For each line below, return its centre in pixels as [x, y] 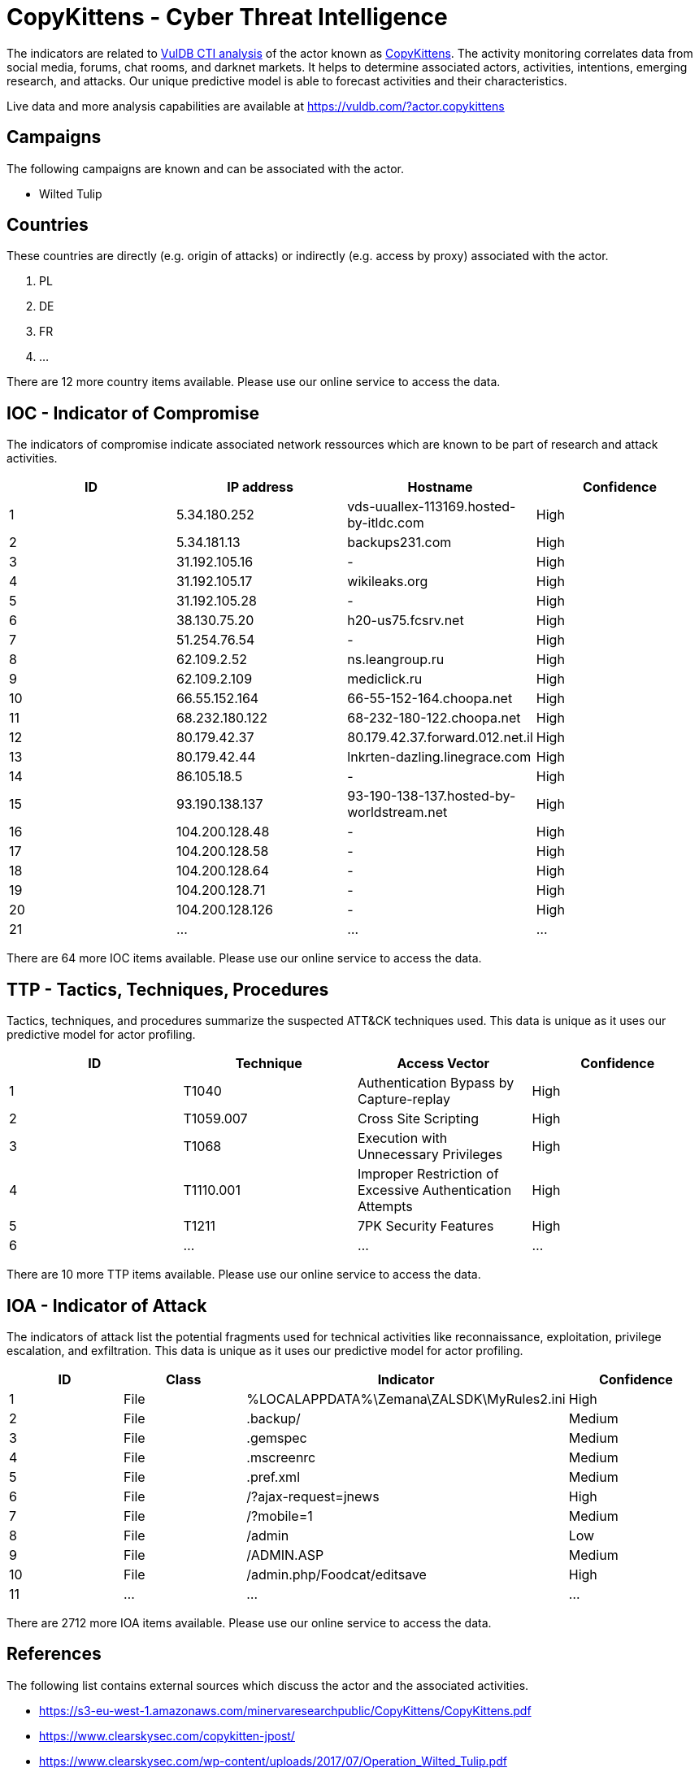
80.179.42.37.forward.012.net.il [440, 738]
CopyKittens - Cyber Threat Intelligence [227, 17]
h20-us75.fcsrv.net [406, 621]
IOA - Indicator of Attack [107, 1305]
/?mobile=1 [280, 1516]
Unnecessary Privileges [430, 1155]
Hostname [440, 487]
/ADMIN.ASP [285, 1555]
